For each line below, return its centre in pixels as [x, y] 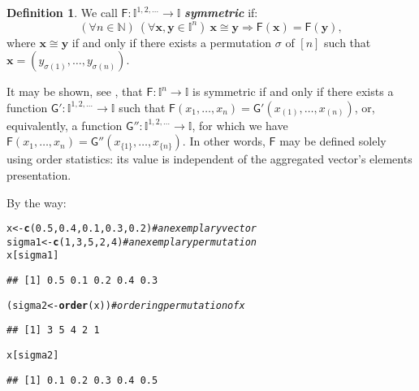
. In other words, [224, 141]
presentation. [39, 174]
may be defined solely [333, 141]
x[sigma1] [33, 256]
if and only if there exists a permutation [172, 42]
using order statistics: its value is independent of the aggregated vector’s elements [209, 159]
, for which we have [240, 125]
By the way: [37, 202]
